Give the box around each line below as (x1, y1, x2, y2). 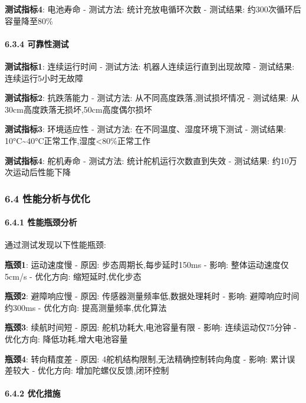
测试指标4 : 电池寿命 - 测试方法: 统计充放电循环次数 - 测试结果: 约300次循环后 (5, 3, 301, 15)
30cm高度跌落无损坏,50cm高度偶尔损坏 (5, 103, 152, 115)
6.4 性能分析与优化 (5, 191, 90, 205)
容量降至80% (5, 14, 53, 27)
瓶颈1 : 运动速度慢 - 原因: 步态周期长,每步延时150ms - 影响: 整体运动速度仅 (5, 258, 289, 270)
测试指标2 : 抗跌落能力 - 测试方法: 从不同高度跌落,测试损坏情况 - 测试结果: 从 (5, 91, 300, 104)
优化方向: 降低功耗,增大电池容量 (5, 332, 128, 345)
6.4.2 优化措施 (5, 387, 61, 399)
